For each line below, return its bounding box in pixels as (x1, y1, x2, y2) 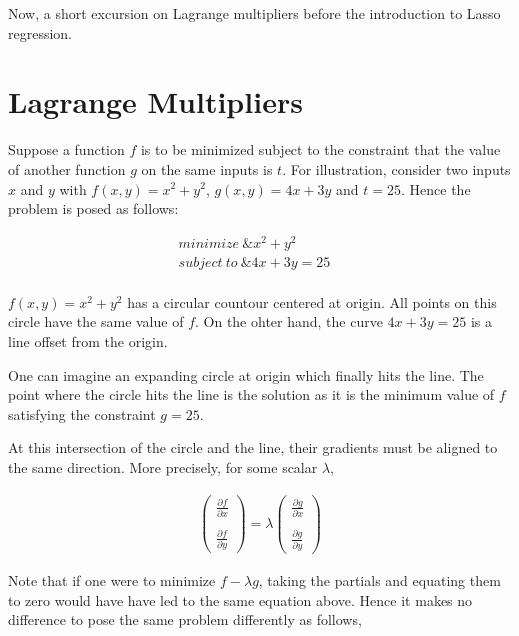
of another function (8, 158, 126, 179)
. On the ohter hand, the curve (195, 311, 383, 332)
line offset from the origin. (8, 331, 168, 352)
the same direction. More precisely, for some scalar (8, 457, 318, 478)
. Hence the (401, 178, 471, 199)
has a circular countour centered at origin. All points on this (127, 291, 497, 312)
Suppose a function (8, 139, 125, 160)
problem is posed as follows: (8, 198, 179, 219)
